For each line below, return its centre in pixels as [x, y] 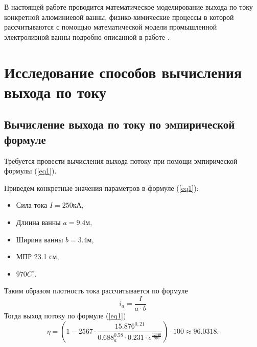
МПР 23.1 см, [38, 256]
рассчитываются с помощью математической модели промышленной [111, 27]
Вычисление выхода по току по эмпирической [120, 124]
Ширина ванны [40, 239]
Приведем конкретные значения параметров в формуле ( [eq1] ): [101, 188]
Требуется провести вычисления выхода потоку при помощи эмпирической [121, 160]
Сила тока [32, 205]
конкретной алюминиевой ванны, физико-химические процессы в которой [119, 17]
